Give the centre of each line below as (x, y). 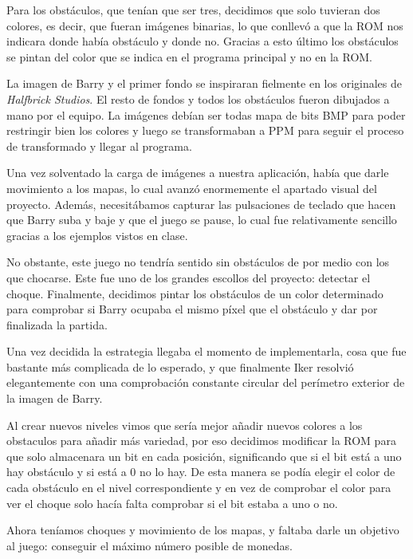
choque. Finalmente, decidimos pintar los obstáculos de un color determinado (195, 293)
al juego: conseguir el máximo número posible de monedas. (149, 545)
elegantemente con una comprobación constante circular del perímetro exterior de (206, 382)
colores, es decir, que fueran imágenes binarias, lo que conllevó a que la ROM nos (205, 25)
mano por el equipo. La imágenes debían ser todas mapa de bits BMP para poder (206, 114)
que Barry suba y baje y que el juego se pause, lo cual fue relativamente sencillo (202, 220)
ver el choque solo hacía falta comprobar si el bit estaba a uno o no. (172, 503)
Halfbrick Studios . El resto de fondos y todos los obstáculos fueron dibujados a (198, 98)
